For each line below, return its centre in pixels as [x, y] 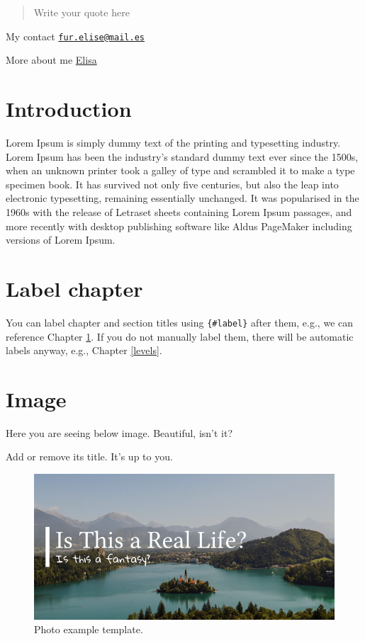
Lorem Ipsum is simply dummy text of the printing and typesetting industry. [173, 142]
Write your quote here [82, 12]
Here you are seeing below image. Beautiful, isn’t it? [119, 432]
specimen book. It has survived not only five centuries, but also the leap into [172, 184]
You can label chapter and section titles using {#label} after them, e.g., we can [180, 322]
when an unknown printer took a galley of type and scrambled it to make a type [180, 170]
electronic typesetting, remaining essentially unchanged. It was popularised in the [182, 198]
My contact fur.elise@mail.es [75, 36]
